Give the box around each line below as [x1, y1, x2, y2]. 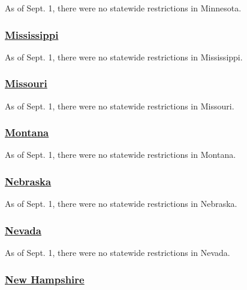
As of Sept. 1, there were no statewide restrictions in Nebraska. [5, 197, 237, 210]
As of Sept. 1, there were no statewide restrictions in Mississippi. [5, 50, 243, 63]
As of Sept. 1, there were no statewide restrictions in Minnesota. [5, 2, 242, 14]
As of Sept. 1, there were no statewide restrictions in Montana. [5, 148, 236, 161]
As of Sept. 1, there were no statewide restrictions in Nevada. [5, 246, 230, 259]
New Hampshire [5, 271, 85, 286]
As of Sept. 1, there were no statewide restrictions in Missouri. [5, 99, 234, 112]
